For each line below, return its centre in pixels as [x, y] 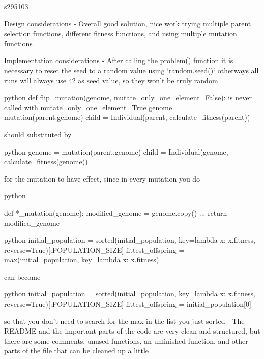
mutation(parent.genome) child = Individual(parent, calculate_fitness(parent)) [127, 117]
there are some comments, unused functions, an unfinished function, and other [126, 340]
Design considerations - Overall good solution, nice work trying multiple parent [128, 23]
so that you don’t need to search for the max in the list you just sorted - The [124, 321]
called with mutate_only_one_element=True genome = [92, 107]
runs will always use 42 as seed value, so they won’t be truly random [111, 80]
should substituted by [38, 134]
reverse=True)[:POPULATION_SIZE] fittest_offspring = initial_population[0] [128, 304]
